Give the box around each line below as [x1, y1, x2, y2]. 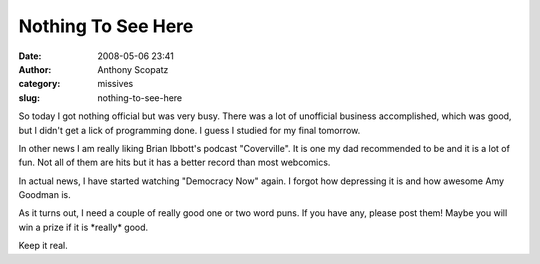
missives [97, 78, 134, 90]
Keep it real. [18, 240, 69, 252]
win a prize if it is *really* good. [18, 221, 149, 233]
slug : [18, 91, 40, 104]
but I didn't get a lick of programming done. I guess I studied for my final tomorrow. [18, 124, 361, 136]
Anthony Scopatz [97, 63, 169, 75]
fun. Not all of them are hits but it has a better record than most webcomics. [18, 156, 331, 169]
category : [18, 78, 61, 90]
